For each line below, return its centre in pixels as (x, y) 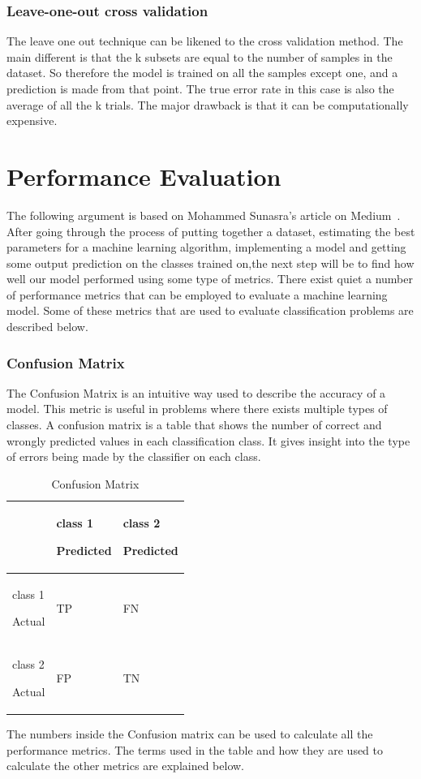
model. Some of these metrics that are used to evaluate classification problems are (210, 310)
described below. (47, 327)
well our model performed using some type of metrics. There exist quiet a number (210, 279)
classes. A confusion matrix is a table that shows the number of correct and (194, 425)
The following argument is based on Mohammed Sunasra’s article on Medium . (204, 215)
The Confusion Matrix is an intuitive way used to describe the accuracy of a (196, 392)
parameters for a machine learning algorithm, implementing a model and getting (206, 247)
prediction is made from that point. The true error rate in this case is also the (200, 88)
